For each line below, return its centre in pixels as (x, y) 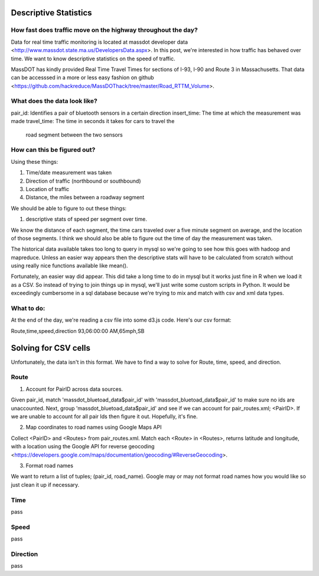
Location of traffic (48, 189)
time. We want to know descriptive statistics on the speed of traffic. (93, 59)
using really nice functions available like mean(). (69, 266)
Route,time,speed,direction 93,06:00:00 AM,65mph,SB (78, 331)
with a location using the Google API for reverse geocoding (83, 446)
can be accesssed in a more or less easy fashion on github (82, 77)
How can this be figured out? (53, 150)
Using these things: (35, 161)
